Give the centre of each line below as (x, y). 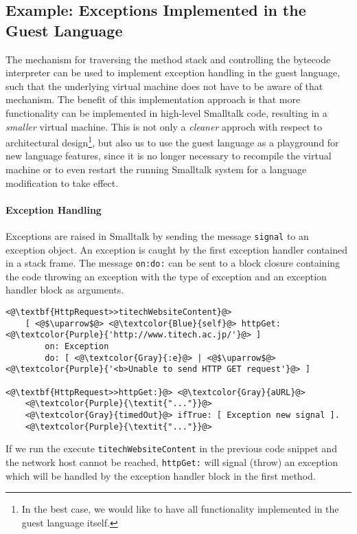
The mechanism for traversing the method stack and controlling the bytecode (168, 59)
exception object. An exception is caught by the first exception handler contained (177, 249)
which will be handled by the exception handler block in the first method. (161, 475)
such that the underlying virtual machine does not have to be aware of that (164, 86)
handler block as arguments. (65, 290)
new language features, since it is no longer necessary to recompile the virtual (169, 156)
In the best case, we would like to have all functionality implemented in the (180, 509)
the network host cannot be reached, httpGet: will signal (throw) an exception (172, 461)
